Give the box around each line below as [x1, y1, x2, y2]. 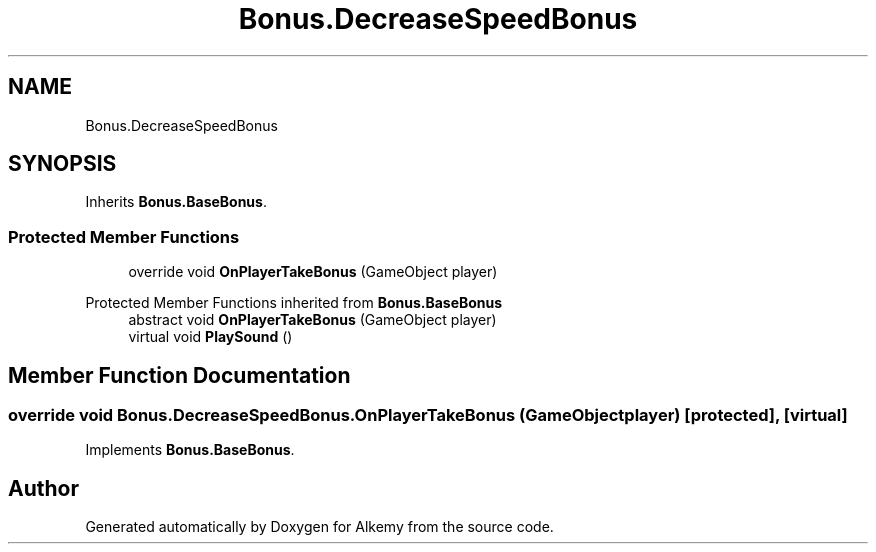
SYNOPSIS [8, 151, 117, 177]
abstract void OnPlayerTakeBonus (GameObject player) [128, 311, 497, 329]
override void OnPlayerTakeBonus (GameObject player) [128, 263, 498, 281]
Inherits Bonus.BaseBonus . [85, 193, 267, 211]
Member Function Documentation [8, 362, 351, 388]
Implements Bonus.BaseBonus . [85, 441, 295, 459]
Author [8, 475, 79, 501]
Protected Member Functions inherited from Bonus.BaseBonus [85, 294, 503, 312]
